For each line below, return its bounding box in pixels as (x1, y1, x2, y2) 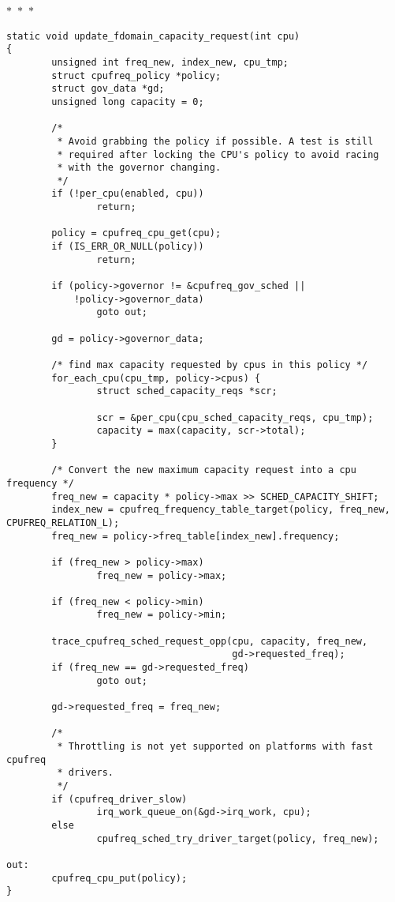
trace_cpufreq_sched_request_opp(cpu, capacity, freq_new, (51, 635, 368, 647)
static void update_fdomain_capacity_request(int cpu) (6, 30, 300, 42)
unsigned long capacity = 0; (51, 96, 204, 107)
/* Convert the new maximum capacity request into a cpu (51, 464, 356, 476)
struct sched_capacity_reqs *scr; (96, 385, 278, 397)
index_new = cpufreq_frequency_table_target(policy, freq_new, (51, 504, 390, 516)
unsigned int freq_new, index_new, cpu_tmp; (51, 56, 289, 68)
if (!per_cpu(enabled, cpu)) (51, 188, 204, 200)
